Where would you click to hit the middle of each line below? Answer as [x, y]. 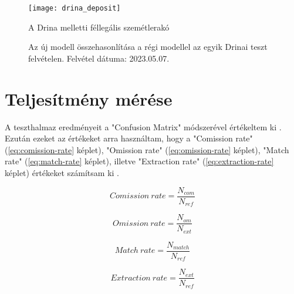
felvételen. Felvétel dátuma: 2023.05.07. [99, 58]
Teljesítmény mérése [89, 98]
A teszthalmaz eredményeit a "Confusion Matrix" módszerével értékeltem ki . [143, 126]
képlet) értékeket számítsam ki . [62, 172]
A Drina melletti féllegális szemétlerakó [99, 27]
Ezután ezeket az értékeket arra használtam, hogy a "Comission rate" [129, 138]
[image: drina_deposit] [75, 8]
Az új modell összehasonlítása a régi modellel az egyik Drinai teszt [148, 47]
